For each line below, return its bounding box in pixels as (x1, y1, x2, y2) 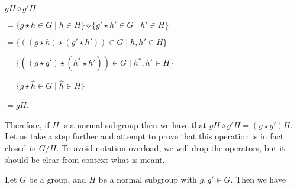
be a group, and (28, 173, 86, 185)
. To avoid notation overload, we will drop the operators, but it (56, 142, 285, 154)
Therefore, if (5, 118, 50, 131)
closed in (5, 142, 36, 154)
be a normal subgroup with (98, 173, 197, 185)
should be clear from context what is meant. (5, 153, 165, 165)
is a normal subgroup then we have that (62, 118, 206, 131)
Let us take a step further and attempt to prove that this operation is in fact (5, 130, 284, 142)
